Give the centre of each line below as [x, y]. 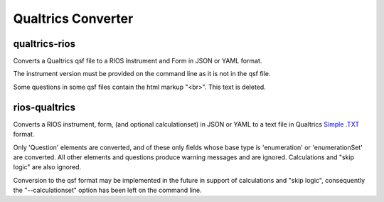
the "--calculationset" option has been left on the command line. [107, 190]
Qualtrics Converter [73, 18]
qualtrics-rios [44, 44]
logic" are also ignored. [47, 167]
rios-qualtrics [44, 107]
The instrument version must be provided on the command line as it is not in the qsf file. [142, 74]
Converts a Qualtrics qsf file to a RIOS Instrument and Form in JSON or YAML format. [138, 61]
